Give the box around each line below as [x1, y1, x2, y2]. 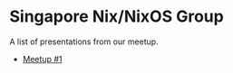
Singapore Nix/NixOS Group [9, 6, 224, 27]
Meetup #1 [22, 53, 63, 64]
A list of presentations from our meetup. [9, 36, 159, 47]
